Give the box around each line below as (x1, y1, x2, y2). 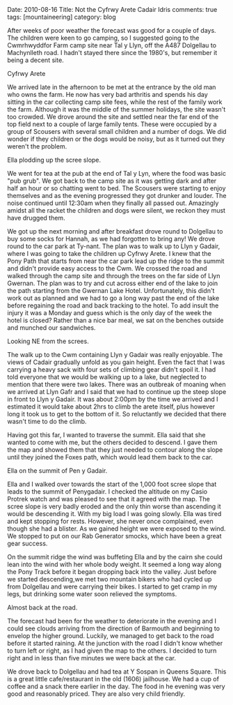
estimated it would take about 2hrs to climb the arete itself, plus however (7, 402, 216, 411)
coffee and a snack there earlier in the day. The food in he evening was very (7, 682, 225, 690)
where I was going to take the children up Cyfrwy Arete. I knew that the (7, 250, 211, 257)
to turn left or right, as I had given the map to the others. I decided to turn (7, 646, 217, 655)
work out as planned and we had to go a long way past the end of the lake (7, 294, 220, 302)
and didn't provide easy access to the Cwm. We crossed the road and (7, 264, 207, 273)
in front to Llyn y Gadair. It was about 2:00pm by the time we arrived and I (7, 395, 218, 403)
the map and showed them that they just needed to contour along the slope (7, 446, 223, 454)
